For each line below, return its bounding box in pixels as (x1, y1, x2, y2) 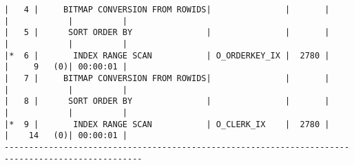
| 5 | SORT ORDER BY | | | (4, 27, 330, 38)
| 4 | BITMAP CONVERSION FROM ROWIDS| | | (4, 5, 330, 14)
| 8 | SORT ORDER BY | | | (4, 96, 330, 107)
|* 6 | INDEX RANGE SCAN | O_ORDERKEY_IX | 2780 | (4, 50, 330, 60)
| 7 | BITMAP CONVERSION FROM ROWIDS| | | (4, 73, 330, 83)
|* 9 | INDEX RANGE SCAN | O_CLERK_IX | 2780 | (4, 119, 330, 129)
